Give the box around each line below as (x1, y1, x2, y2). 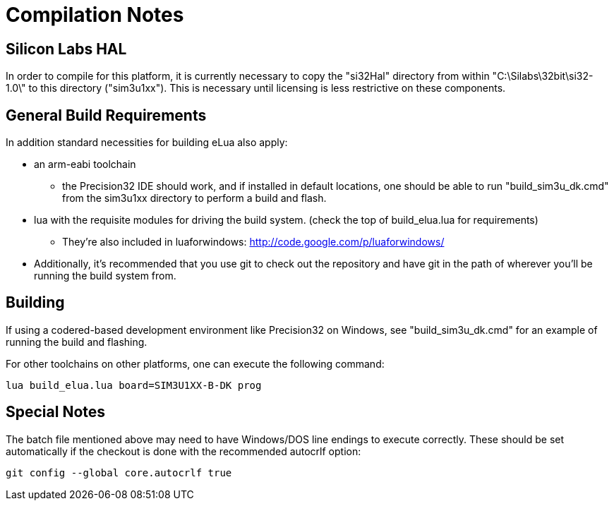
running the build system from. (34, 270, 176, 282)
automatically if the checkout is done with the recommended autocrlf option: (6, 445, 361, 457)
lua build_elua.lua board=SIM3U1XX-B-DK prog (6, 379, 262, 391)
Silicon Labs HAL (6, 40, 127, 58)
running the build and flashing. (6, 335, 148, 348)
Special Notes (6, 403, 106, 421)
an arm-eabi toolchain (34, 158, 136, 171)
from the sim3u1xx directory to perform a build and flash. (62, 192, 327, 205)
